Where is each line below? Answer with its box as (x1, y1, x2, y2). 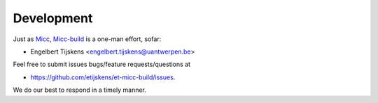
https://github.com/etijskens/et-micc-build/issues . (30, 73, 176, 81)
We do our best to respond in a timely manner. (13, 86, 147, 94)
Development (13, 10, 93, 26)
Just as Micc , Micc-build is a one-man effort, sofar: (13, 35, 162, 43)
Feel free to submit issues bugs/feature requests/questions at (13, 60, 191, 69)
